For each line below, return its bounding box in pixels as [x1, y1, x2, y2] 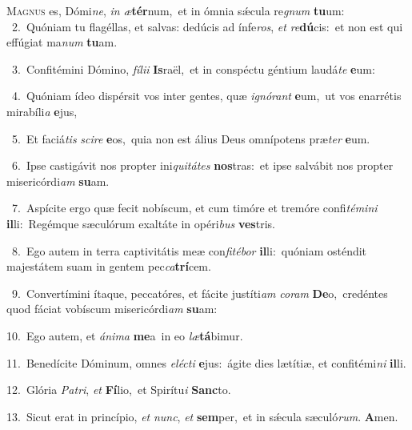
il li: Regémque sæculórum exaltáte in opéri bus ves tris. [6, 215, 275, 231]
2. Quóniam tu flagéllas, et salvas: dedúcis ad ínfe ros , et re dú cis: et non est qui [11, 18, 403, 34]
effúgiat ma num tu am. [6, 34, 118, 50]
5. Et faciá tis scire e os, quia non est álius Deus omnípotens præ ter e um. [11, 130, 370, 147]
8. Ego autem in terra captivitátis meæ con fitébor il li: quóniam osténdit [11, 242, 367, 259]
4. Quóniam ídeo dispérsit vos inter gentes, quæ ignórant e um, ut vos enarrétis [11, 87, 402, 104]
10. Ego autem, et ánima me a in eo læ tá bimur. [6, 327, 243, 344]
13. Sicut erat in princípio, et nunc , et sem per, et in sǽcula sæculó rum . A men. [6, 408, 398, 424]
